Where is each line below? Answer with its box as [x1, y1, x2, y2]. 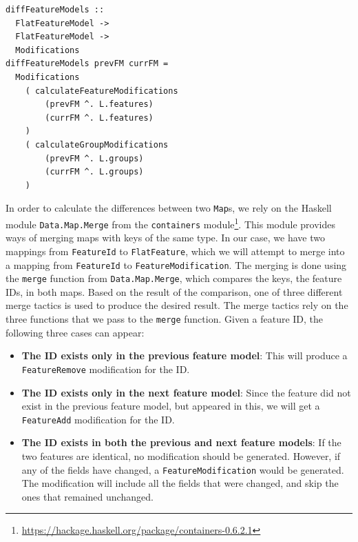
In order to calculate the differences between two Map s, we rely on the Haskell [6, 201, 332, 215]
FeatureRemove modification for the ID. [21, 361, 190, 376]
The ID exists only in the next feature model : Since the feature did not [21, 385, 351, 399]
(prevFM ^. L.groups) [45, 153, 144, 163]
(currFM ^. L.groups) [45, 167, 144, 177]
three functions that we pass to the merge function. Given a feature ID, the [6, 312, 324, 326]
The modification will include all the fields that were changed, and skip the [21, 476, 339, 490]
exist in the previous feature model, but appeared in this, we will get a [21, 399, 320, 413]
